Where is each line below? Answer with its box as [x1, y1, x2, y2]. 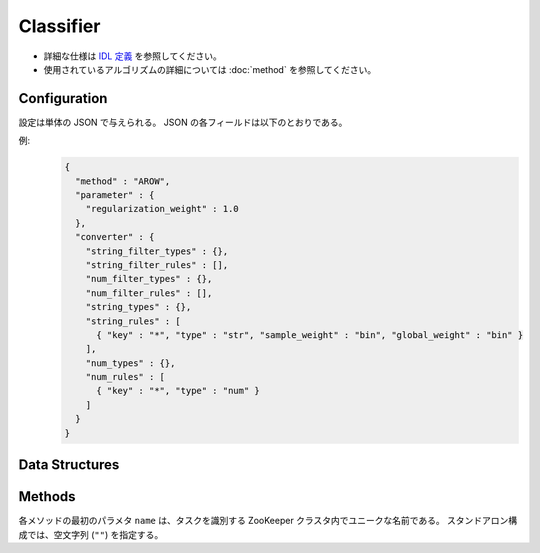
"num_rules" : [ [85, 371, 165, 383]
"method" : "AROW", [75, 175, 171, 187]
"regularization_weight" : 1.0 [85, 203, 239, 215]
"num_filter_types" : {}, [85, 273, 213, 285]
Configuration [18, 90, 108, 107]
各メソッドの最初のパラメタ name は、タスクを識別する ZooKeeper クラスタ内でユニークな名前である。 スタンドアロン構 [18, 515, 518, 527]
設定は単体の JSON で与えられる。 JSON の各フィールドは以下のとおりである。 [18, 116, 348, 128]
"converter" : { [75, 231, 155, 243]
